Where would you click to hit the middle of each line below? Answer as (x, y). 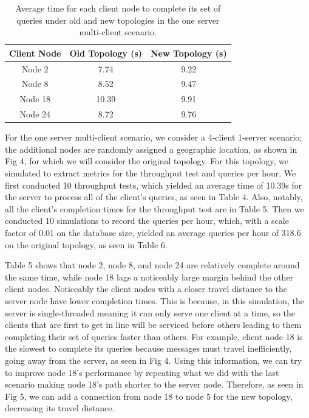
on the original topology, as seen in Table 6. (86, 244)
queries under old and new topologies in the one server (118, 20)
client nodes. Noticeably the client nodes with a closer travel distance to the (146, 289)
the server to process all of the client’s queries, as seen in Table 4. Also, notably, (154, 197)
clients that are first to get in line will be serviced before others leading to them (153, 325)
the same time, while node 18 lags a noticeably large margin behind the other (149, 277)
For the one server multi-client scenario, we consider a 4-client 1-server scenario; (154, 137)
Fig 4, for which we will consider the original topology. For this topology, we (147, 161)
